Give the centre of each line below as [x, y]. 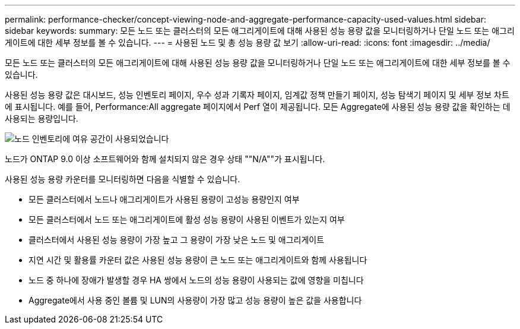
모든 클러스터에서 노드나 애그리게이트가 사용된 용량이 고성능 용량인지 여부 [164, 199]
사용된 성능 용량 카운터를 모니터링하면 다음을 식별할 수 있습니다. [123, 179]
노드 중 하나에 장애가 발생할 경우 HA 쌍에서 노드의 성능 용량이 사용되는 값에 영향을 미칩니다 [196, 280]
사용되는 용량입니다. [42, 118]
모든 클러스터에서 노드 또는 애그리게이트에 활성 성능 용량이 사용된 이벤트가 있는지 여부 [187, 219]
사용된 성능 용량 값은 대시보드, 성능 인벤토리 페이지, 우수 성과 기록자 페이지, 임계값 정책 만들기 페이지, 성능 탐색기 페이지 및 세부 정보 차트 [257, 95]
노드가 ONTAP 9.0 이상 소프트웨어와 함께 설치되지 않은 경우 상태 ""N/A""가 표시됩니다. [165, 159]
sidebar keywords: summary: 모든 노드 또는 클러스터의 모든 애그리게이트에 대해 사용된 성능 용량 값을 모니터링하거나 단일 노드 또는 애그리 [260, 31]
